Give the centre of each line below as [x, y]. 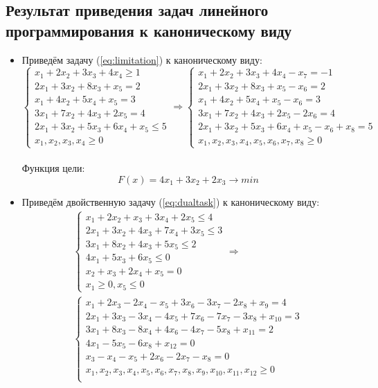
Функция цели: [53, 168]
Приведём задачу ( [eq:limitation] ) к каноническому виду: [142, 59]
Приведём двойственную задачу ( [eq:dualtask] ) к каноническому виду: [171, 201]
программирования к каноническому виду [149, 30]
